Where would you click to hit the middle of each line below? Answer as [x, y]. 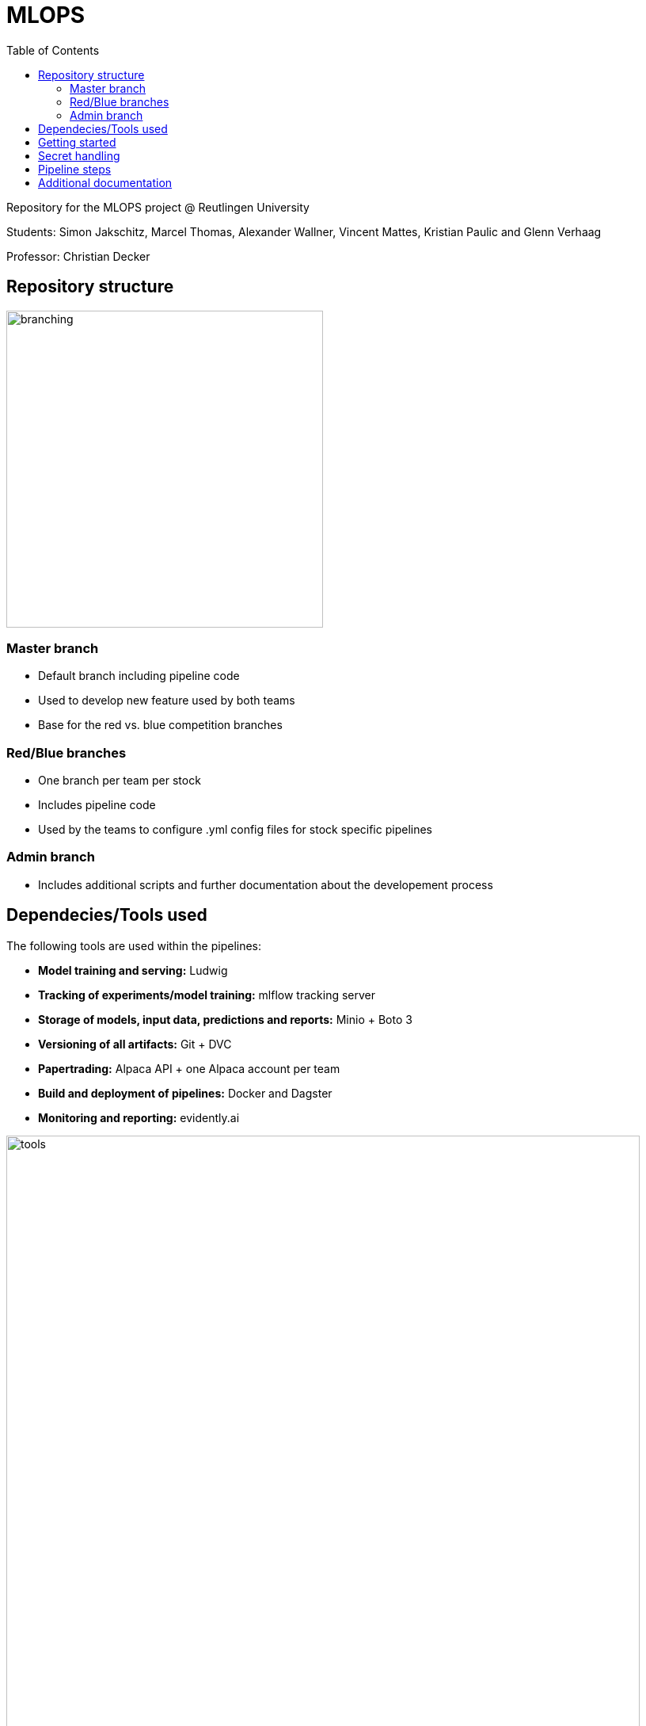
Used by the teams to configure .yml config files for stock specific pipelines [235, 830]
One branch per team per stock [120, 781]
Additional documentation [105, 182]
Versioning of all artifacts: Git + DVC [135, 1044]
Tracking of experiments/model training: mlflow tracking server [207, 995]
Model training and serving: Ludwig [133, 970]
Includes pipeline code [97, 805]
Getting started [77, 142]
